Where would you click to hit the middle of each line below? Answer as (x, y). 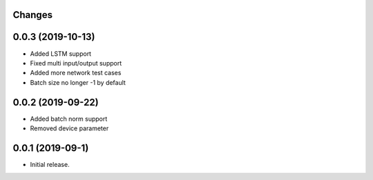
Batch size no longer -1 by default (78, 82)
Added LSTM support (61, 53)
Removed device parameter (69, 128)
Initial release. (50, 164)
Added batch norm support (69, 119)
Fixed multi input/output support (76, 63)
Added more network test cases (76, 73)
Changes (33, 15)
